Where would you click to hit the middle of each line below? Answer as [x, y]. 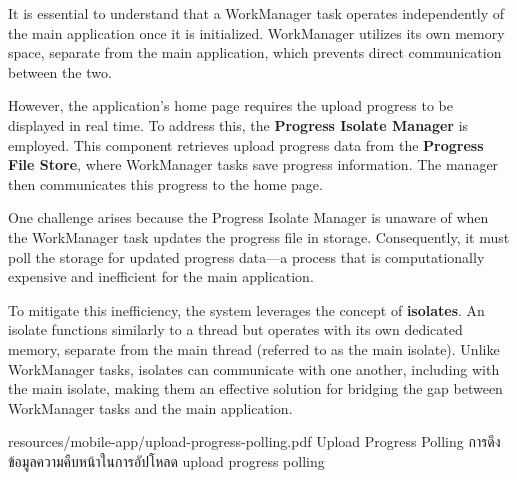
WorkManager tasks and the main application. [150, 407]
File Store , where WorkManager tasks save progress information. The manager [253, 164]
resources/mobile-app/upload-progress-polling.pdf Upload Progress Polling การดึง [254, 441]
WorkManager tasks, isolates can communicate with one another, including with [254, 368]
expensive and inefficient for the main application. [161, 276]
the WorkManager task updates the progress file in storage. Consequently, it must [259, 236]
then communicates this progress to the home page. [165, 183]
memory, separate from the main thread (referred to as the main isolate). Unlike [254, 348]
